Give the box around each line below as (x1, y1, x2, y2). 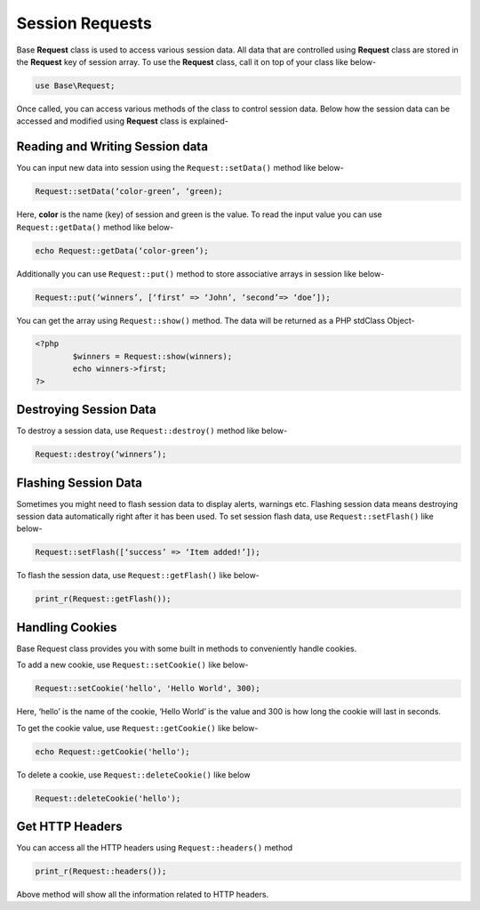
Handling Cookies (16, 619, 117, 635)
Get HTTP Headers (16, 818, 123, 833)
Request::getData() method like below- (16, 221, 174, 232)
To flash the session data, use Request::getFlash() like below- (16, 570, 260, 581)
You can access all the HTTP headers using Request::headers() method (16, 842, 293, 853)
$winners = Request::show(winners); (72, 351, 233, 361)
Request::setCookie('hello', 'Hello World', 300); (35, 683, 261, 694)
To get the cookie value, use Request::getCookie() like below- (16, 722, 259, 733)
